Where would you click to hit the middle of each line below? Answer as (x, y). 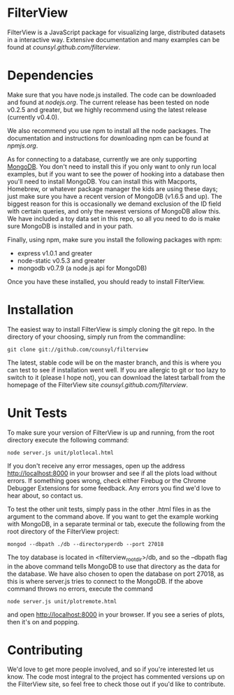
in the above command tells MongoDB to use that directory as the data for (114, 566)
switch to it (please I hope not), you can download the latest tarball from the (116, 377)
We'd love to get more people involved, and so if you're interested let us (111, 669)
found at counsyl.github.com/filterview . (64, 47)
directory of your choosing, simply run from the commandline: (97, 337)
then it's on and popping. (43, 622)
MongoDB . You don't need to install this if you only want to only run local (112, 167)
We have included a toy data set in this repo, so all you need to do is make (114, 218)
